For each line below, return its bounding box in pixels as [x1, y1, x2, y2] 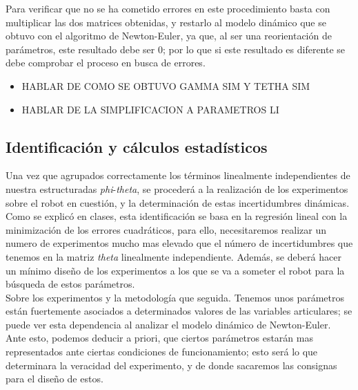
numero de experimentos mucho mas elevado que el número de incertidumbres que [6, 236, 353, 250]
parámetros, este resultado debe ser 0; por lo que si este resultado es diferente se [6, 41, 346, 56]
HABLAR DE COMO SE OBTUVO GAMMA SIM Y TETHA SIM [21, 78, 310, 93]
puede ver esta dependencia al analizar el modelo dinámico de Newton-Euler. [6, 317, 331, 331]
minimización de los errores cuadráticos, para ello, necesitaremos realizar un [6, 222, 326, 236]
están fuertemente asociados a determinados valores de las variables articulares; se [6, 304, 352, 318]
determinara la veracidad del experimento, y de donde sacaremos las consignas [6, 357, 337, 372]
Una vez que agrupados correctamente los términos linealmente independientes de [6, 168, 350, 183]
